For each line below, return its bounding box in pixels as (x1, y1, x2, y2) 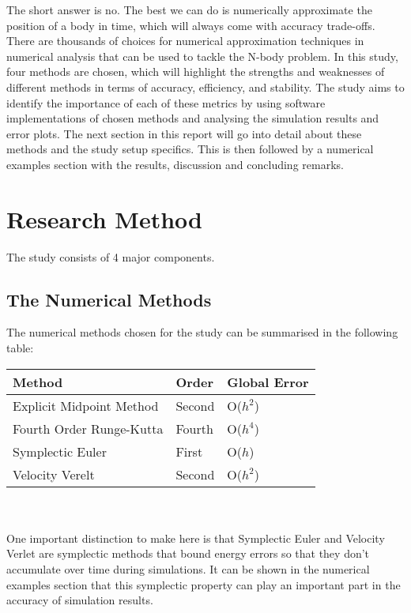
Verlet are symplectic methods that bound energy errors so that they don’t (6, 545, 370, 562)
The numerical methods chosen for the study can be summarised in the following (6, 324, 398, 340)
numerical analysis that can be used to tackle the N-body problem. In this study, (6, 47, 398, 64)
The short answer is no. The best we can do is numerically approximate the (6, 2, 372, 17)
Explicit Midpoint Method (13, 396, 159, 415)
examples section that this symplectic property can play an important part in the (6, 576, 401, 592)
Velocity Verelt (13, 464, 95, 483)
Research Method (6, 202, 202, 235)
